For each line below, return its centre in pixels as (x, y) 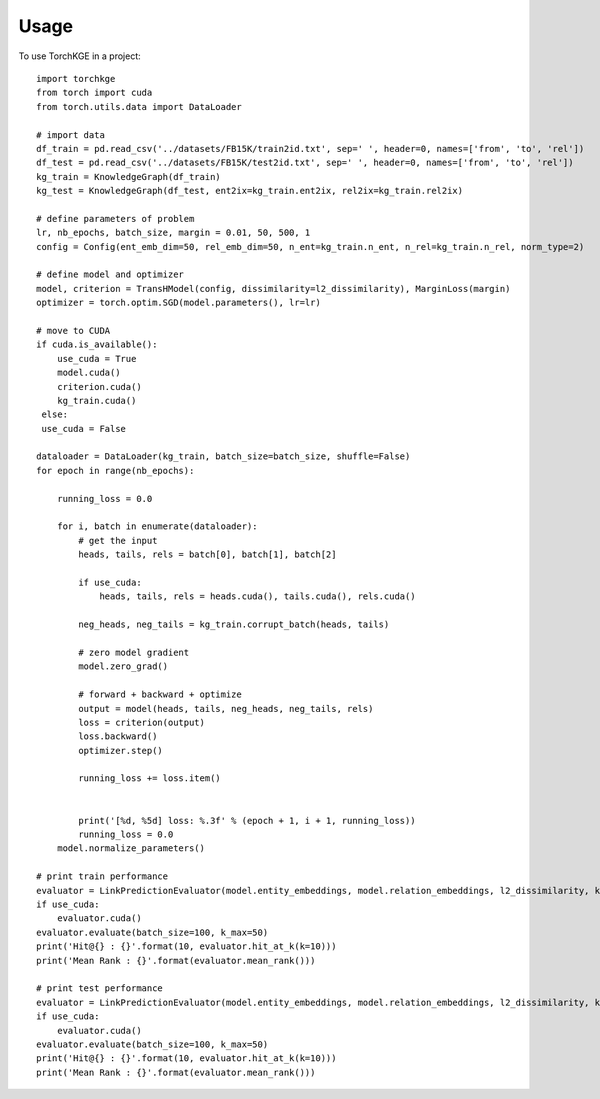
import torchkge (76, 78)
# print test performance (100, 988)
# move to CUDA (73, 330)
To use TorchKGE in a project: (79, 56)
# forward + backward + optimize (160, 694)
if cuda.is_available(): (97, 344)
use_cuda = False (84, 428)
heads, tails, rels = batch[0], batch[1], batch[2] (207, 554)
